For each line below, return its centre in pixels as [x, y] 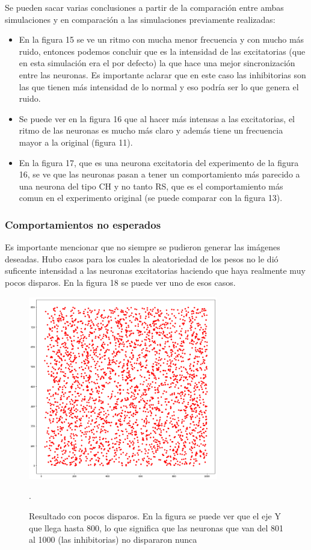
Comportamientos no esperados [83, 224]
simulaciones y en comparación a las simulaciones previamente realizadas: [140, 19]
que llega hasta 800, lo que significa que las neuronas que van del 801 [156, 527]
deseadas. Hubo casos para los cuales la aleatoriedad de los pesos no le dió [142, 258]
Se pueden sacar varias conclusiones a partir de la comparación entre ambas [144, 7]
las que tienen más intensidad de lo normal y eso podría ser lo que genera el [159, 86]
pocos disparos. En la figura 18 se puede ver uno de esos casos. [120, 282]
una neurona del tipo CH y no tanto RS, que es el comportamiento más [151, 186]
